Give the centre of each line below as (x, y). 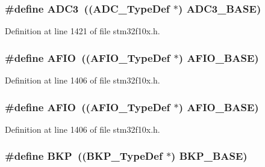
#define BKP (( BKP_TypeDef (84, 156)
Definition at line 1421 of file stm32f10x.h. (83, 31)
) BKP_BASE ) (209, 156)
